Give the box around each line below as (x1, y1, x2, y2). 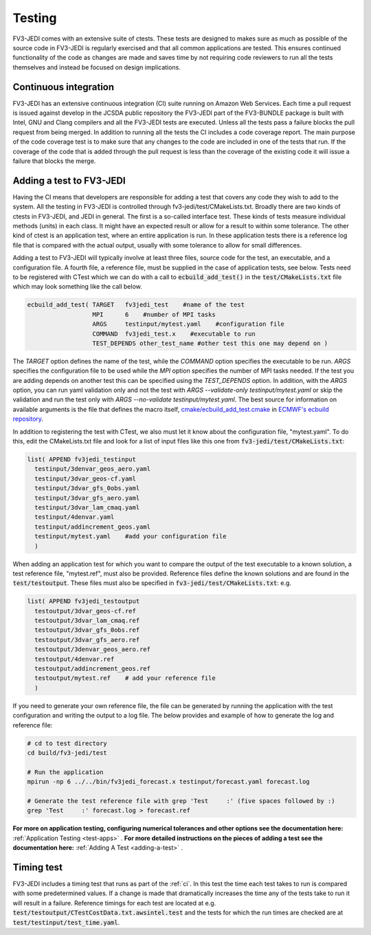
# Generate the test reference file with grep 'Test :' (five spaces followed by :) (27, 797, 336, 804)
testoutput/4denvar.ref (34, 655, 115, 663)
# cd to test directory (27, 739, 108, 747)
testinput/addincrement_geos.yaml (34, 522, 151, 531)
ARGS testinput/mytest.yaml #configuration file (92, 320, 285, 328)
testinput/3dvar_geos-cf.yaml (34, 474, 137, 483)
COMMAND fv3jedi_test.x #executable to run (92, 330, 256, 338)
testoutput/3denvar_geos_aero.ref (34, 646, 151, 653)
